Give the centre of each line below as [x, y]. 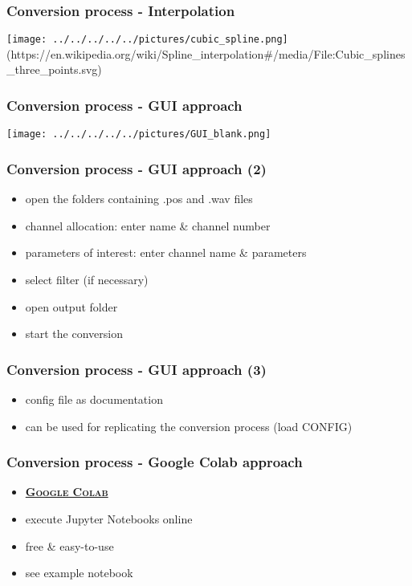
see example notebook [79, 573]
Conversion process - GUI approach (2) [137, 168]
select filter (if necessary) [87, 279]
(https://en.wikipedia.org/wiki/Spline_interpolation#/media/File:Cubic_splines [206, 53]
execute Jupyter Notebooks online [109, 518]
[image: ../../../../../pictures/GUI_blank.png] [139, 134]
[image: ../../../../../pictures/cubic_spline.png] [147, 40]
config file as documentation [94, 399]
